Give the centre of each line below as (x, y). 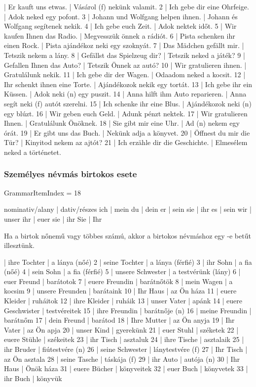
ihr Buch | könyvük (33, 378)
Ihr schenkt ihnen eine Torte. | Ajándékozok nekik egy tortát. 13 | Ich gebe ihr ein (128, 84)
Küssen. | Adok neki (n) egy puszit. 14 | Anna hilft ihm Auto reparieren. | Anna (125, 94)
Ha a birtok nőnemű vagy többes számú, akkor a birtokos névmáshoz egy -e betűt (128, 235)
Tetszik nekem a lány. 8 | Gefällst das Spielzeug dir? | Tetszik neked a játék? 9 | (125, 55)
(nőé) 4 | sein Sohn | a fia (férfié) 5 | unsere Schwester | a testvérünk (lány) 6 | (122, 271)
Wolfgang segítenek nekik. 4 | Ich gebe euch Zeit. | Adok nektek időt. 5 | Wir (120, 26)
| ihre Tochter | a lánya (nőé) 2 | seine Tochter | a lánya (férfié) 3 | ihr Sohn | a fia (128, 262)
